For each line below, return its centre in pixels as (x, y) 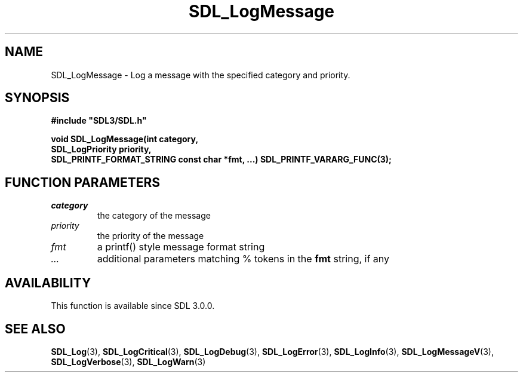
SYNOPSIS (37, 98)
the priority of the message (150, 236)
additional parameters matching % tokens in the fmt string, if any (243, 259)
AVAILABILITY (48, 283)
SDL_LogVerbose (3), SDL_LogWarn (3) (128, 361)
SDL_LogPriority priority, (101, 149)
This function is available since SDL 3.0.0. (133, 306)
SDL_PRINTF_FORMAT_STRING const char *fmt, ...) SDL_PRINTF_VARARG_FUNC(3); (221, 160)
